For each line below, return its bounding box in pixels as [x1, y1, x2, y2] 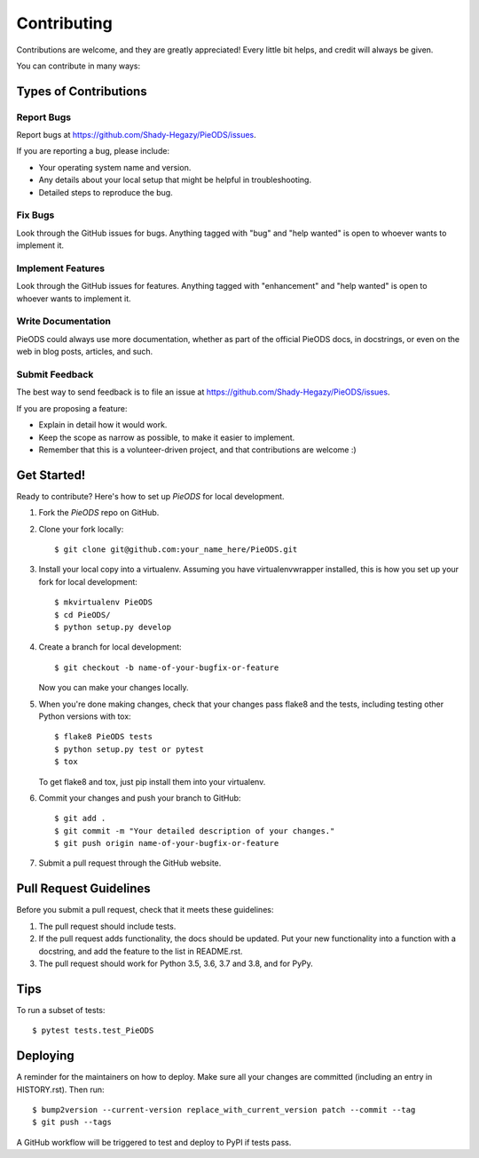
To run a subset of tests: [16, 1004, 106, 1015]
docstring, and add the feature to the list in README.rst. [38, 946, 243, 956]
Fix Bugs [16, 209, 55, 221]
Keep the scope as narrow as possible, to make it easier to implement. [38, 432, 295, 443]
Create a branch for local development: [38, 642, 182, 652]
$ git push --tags [32, 1117, 113, 1128]
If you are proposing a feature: [16, 403, 128, 413]
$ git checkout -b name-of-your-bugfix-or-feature [54, 662, 279, 673]
